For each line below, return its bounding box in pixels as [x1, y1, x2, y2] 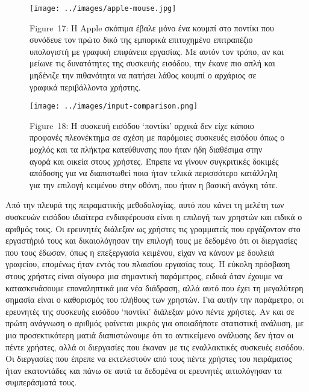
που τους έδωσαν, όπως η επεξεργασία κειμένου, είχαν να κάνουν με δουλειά [5, 245, 275, 258]
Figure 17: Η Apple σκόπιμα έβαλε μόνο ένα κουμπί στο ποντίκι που [30, 21, 274, 34]
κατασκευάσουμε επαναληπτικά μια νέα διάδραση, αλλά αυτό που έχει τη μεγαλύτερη [5, 281, 304, 294]
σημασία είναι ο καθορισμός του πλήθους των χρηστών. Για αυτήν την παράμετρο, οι [5, 293, 304, 306]
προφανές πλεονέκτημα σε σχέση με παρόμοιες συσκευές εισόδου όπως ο [30, 131, 285, 144]
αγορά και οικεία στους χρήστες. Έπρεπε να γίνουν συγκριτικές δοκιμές [30, 154, 279, 167]
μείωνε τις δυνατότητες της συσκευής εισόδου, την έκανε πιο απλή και [30, 57, 275, 69]
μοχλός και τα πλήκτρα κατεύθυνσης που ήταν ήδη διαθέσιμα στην [30, 143, 263, 156]
